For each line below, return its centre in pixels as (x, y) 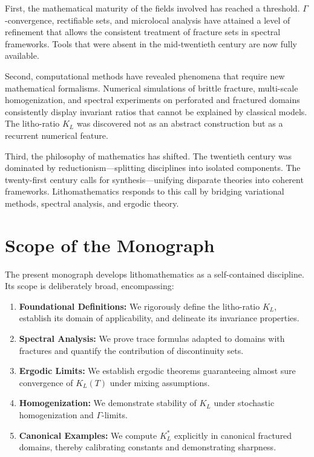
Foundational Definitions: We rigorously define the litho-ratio (139, 306)
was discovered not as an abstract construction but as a (180, 123)
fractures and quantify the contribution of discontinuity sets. (131, 350)
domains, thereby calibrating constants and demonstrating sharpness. (148, 447)
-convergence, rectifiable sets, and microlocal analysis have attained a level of (148, 20)
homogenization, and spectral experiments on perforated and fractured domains (152, 100)
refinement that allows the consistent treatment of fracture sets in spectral (143, 32)
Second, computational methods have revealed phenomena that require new (145, 75)
